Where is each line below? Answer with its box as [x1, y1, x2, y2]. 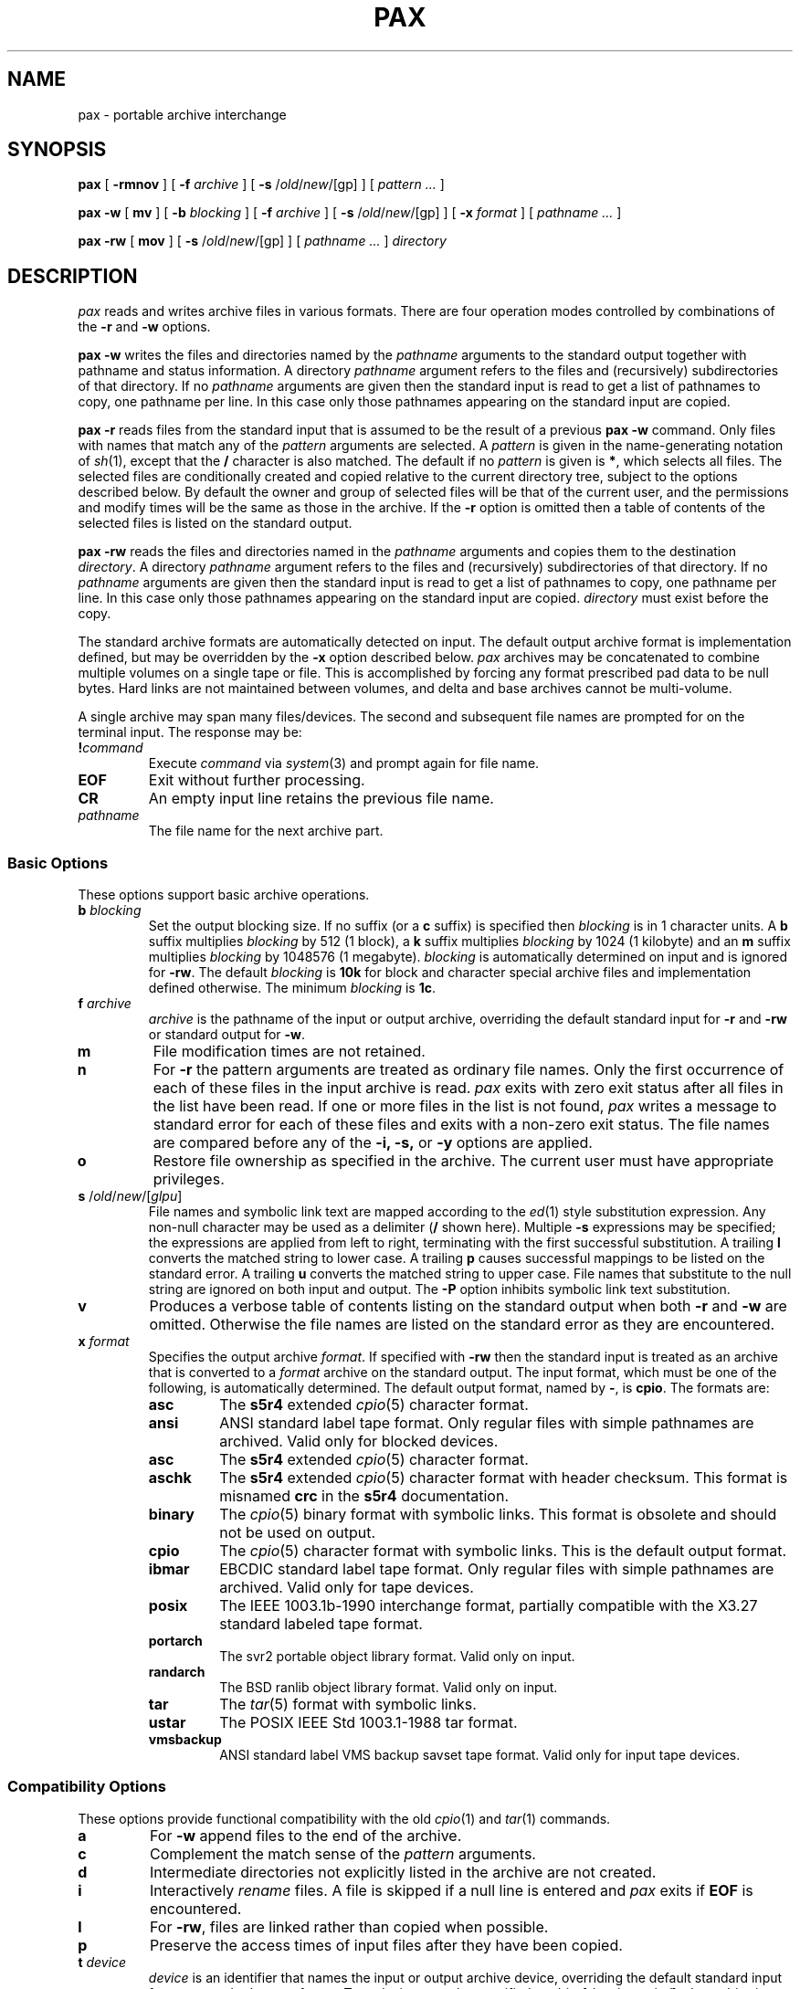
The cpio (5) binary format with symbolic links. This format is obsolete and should [219, 1505, 777, 1524]
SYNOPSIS [7, 138, 107, 162]
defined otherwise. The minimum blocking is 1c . [148, 980, 437, 996]
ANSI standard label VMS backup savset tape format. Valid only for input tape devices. [219, 1747, 741, 1763]
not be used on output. [219, 1523, 376, 1542]
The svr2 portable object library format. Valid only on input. [219, 1648, 575, 1665]
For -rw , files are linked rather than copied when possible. [149, 1917, 549, 1936]
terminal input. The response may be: [78, 724, 302, 741]
